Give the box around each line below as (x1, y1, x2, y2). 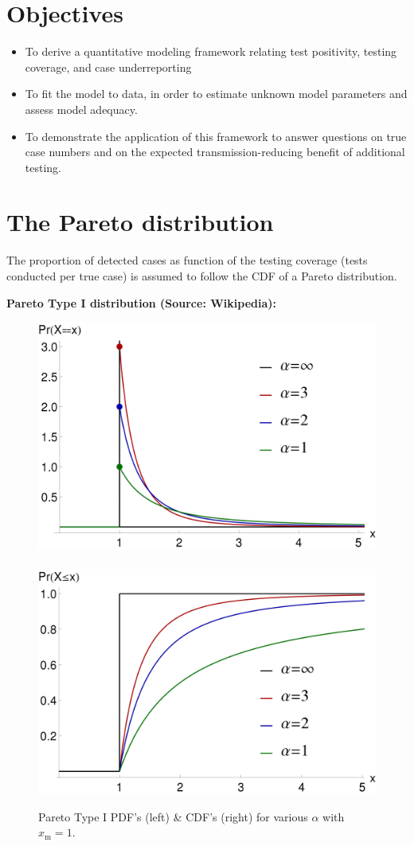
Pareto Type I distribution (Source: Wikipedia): (6, 294, 277, 311)
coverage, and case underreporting (25, 58, 192, 75)
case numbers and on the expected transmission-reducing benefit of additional (25, 143, 405, 160)
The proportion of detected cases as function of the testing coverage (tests (6, 252, 368, 268)
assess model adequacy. (25, 100, 138, 117)
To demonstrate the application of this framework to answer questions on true (25, 127, 407, 144)
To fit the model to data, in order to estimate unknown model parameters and (25, 85, 408, 102)
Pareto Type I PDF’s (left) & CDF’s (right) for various (38, 808, 308, 824)
